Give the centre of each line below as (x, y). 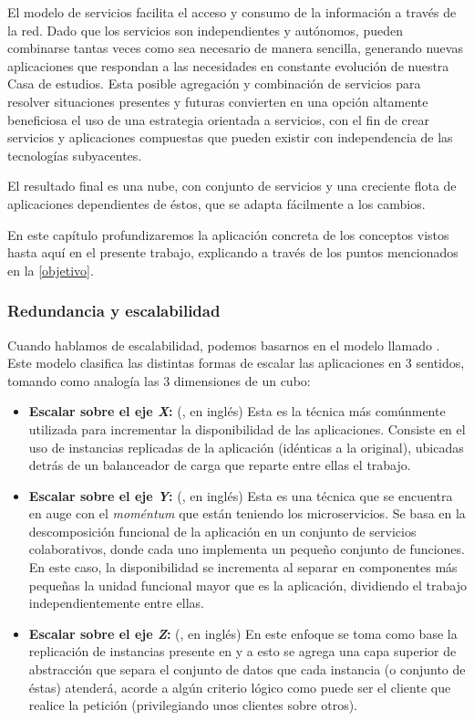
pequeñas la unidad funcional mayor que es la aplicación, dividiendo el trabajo (247, 585)
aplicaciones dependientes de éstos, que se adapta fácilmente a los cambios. (216, 203)
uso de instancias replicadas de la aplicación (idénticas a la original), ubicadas (246, 447)
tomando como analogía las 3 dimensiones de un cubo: (159, 380)
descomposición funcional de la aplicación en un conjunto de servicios (222, 531)
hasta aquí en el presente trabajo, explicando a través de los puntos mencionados (233, 252)
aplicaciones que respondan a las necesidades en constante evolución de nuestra (228, 65)
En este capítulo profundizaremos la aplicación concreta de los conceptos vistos (228, 234)
